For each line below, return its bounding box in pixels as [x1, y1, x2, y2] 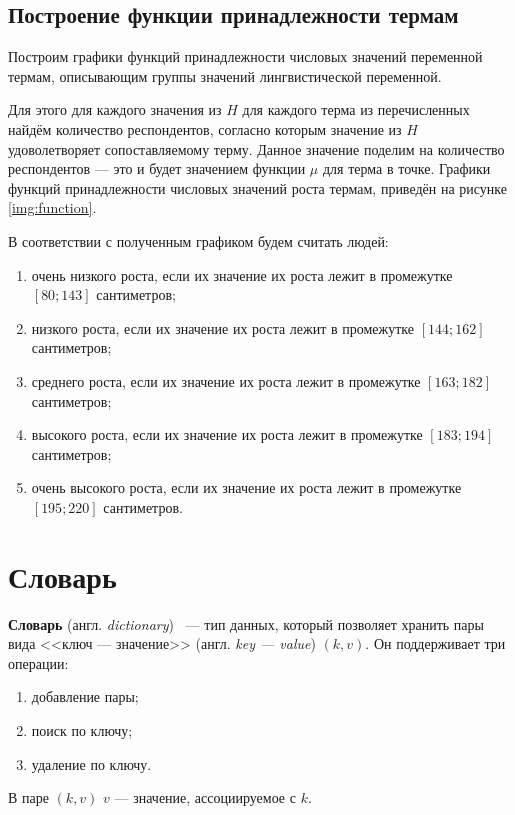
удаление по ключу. [31, 753, 152, 774]
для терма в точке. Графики [322, 158, 491, 179]
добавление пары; [31, 686, 139, 707]
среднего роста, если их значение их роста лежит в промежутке [31, 370, 421, 391]
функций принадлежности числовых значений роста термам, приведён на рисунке [8, 177, 507, 198]
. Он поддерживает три [365, 633, 506, 654]
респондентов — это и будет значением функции [8, 158, 306, 179]
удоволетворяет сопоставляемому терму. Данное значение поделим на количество [8, 138, 505, 159]
